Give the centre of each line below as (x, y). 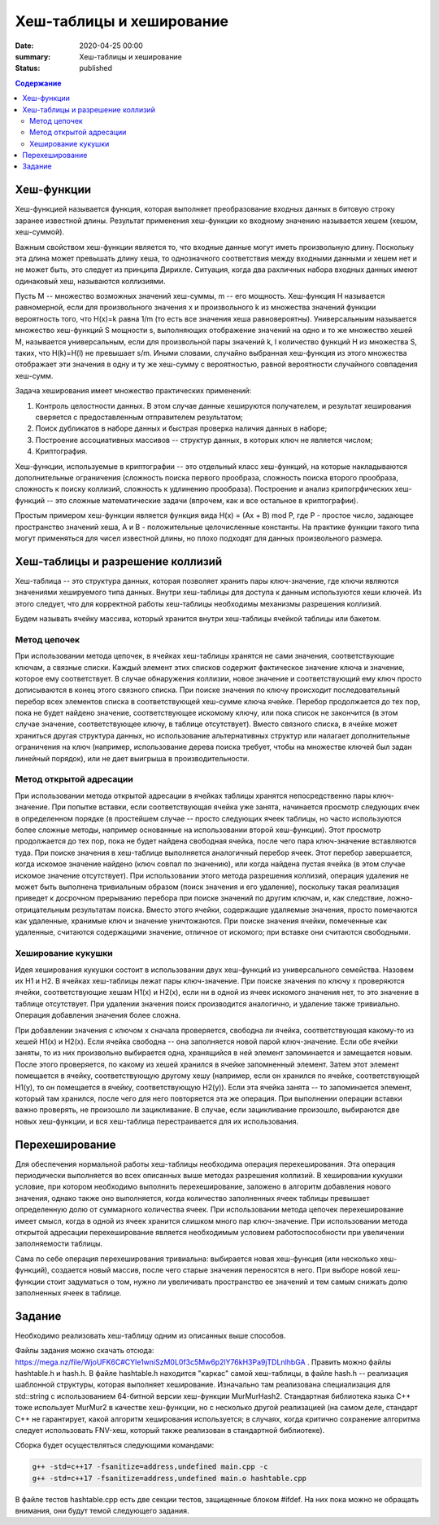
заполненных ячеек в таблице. (68, 1293)
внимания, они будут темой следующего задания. (102, 1511)
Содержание (38, 83)
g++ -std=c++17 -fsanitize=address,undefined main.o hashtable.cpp (170, 1478)
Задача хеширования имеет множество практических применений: (133, 391)
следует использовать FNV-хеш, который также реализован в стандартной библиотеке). (170, 1430)
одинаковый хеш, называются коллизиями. (90, 281)
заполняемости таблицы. (59, 1244)
